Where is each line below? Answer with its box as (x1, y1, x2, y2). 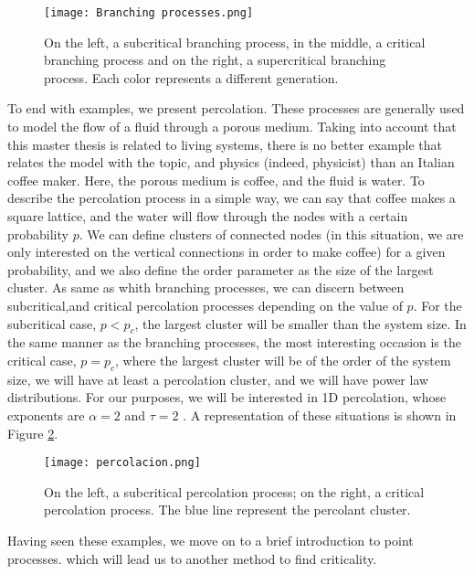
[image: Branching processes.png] (44, 6, 254, 19)
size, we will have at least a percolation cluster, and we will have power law (7, 369, 429, 388)
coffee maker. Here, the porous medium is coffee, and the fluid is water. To (7, 170, 425, 189)
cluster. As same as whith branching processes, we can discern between (7, 278, 405, 297)
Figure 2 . (7, 423, 58, 442)
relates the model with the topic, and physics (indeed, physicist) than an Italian (7, 153, 455, 172)
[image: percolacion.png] (44, 456, 201, 470)
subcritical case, (7, 314, 97, 333)
